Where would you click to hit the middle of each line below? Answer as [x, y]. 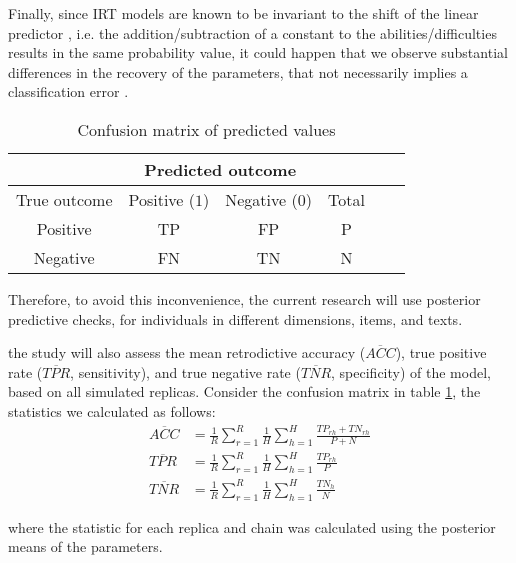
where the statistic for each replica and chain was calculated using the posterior [252, 526]
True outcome [64, 199]
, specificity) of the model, [411, 371]
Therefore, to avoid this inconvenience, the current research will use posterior [244, 298]
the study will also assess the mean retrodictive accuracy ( [187, 352]
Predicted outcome [220, 169]
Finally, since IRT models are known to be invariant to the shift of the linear [243, 13]
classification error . [68, 91]
